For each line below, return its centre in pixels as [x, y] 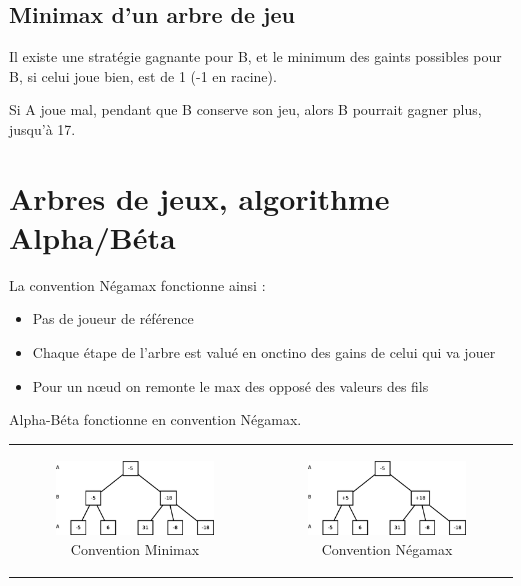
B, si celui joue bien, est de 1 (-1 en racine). [143, 75]
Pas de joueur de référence [113, 318]
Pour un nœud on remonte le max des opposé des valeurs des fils [230, 385]
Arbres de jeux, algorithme [199, 197]
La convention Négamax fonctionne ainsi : [137, 284]
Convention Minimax [135, 548]
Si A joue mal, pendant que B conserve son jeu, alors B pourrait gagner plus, [245, 109]
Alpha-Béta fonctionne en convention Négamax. [155, 419]
